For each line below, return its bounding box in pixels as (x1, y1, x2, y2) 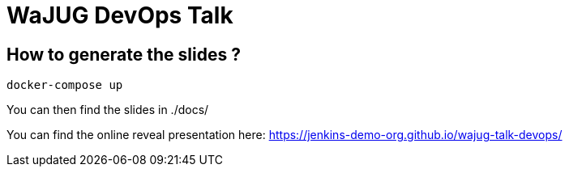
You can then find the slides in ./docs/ (6, 103, 209, 117)
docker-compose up (6, 78, 123, 92)
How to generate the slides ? (6, 44, 241, 65)
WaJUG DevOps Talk (6, 2, 233, 29)
